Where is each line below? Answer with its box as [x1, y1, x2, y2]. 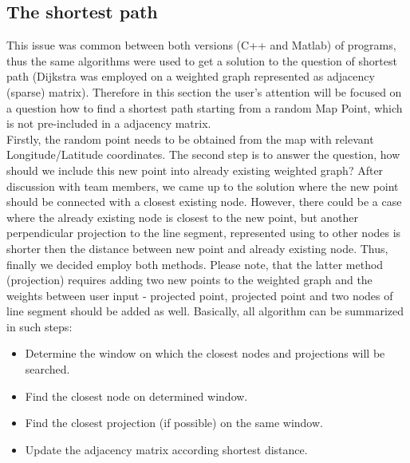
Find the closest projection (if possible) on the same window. [25, 414, 323, 431]
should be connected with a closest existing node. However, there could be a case [6, 193, 402, 210]
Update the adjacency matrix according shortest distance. [25, 441, 308, 457]
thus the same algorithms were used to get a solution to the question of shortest [6, 52, 397, 69]
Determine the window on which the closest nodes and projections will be [25, 345, 385, 362]
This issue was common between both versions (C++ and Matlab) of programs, [6, 37, 396, 53]
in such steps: [6, 318, 73, 334]
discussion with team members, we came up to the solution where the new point [6, 177, 399, 194]
